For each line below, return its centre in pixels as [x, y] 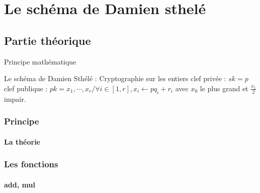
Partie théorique [48, 40]
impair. [15, 99]
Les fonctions [31, 164]
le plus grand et [224, 88]
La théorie [22, 141]
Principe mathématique [40, 61]
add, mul [20, 184]
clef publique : [26, 88]
